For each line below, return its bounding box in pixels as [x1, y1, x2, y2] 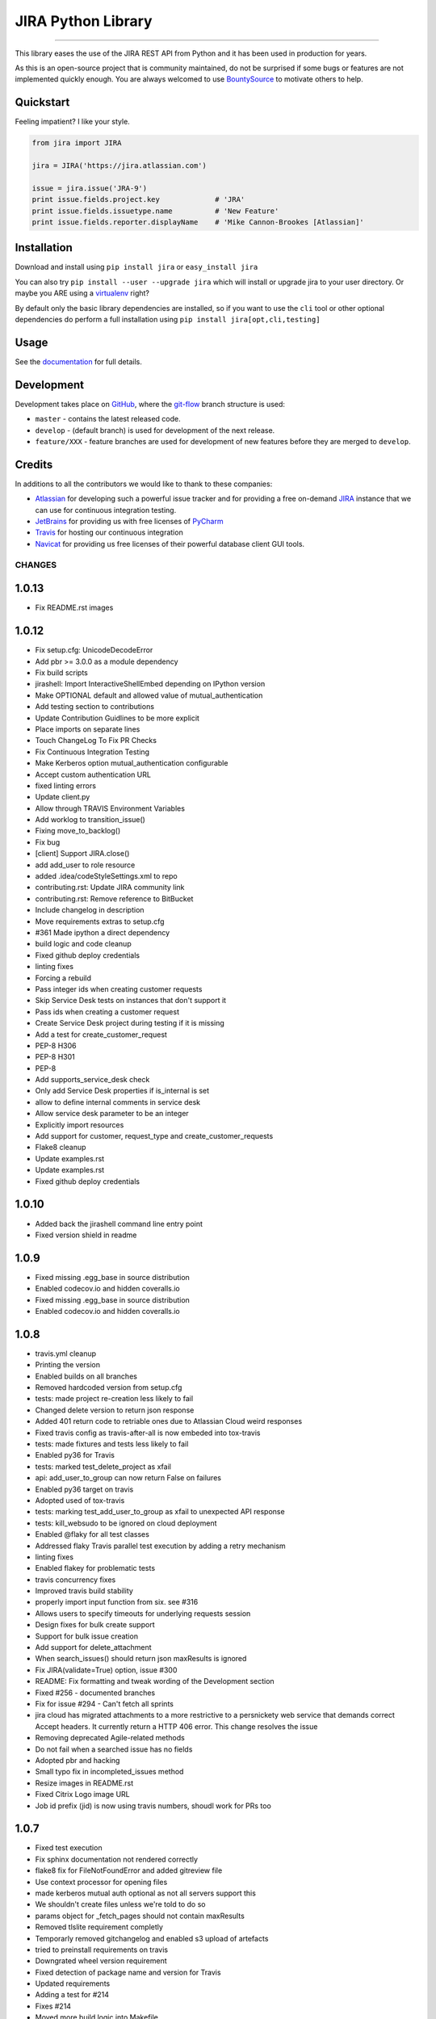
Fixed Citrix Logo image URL [35, 1790, 131, 1799]
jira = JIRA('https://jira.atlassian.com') [31, 162, 208, 170]
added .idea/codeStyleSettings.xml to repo [35, 871, 178, 881]
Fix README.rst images [35, 602, 114, 613]
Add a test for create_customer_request [35, 1030, 167, 1039]
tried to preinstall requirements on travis [35, 1945, 169, 1954]
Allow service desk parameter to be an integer [35, 1109, 189, 1119]
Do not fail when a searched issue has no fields [35, 1744, 193, 1754]
